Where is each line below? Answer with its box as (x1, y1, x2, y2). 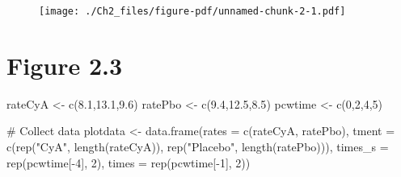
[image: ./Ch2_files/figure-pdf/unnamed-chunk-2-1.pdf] (39, 6, 346, 17)
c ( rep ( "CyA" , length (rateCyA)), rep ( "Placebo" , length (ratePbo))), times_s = (6, 138, 389, 154)
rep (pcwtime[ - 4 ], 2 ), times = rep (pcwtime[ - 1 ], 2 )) (6, 154, 251, 171)
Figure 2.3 (6, 48, 123, 81)
